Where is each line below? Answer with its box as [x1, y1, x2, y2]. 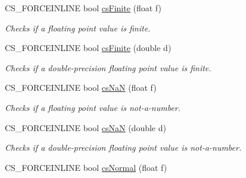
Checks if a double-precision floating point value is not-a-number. [5, 141, 242, 154]
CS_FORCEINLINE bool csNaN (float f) [5, 81, 157, 94]
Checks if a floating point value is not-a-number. [5, 101, 181, 113]
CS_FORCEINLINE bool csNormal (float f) [5, 161, 167, 173]
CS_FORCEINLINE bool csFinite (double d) [5, 42, 172, 54]
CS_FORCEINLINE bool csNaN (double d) [5, 121, 166, 133]
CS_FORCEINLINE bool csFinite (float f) [5, 2, 161, 14]
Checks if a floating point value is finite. [5, 21, 151, 34]
